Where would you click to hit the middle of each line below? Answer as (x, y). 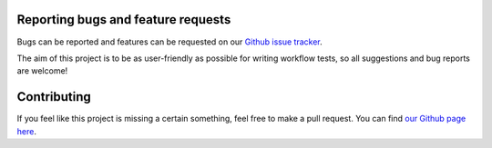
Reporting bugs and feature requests (124, 20)
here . (26, 131)
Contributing (54, 97)
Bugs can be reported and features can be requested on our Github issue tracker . (169, 42)
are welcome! (42, 71)
